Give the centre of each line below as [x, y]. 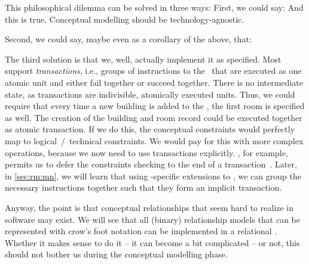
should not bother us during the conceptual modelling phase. [116, 254]
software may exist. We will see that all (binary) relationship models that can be [152, 219]
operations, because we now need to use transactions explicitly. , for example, [146, 152]
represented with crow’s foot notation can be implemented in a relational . [141, 231]
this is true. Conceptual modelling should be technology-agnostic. [125, 19]
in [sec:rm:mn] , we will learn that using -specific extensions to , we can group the [153, 176]
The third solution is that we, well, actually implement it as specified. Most [143, 59]
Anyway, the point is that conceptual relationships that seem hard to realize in [149, 207]
